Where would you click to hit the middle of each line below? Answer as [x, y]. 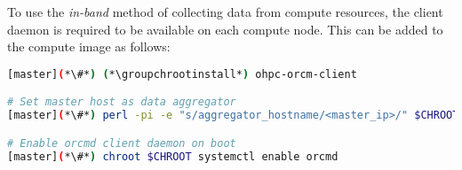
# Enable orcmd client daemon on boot [122, 143]
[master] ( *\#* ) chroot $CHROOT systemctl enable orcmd [173, 156]
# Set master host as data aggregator [122, 102]
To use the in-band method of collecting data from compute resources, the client [225, 12]
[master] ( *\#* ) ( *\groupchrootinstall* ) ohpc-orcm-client [182, 74]
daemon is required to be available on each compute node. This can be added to [225, 29]
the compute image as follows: [89, 46]
